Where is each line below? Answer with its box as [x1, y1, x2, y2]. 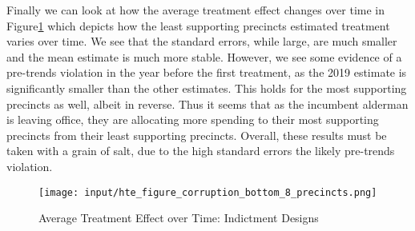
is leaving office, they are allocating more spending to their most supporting [6, 111, 379, 128]
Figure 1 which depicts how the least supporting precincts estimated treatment [6, 17, 390, 34]
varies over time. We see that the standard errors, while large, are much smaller [6, 33, 397, 50]
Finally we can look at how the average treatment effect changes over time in [6, 2, 385, 18]
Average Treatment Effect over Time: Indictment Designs [38, 209, 319, 226]
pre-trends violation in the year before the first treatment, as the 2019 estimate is [6, 64, 407, 81]
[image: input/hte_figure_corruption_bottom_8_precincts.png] [38, 186, 377, 198]
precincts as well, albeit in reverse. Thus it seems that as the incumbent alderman [6, 95, 409, 112]
